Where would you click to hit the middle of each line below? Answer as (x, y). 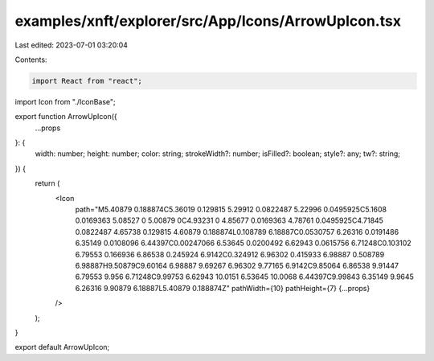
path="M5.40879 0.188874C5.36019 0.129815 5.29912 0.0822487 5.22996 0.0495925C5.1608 (231, 210)
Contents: (31, 59)
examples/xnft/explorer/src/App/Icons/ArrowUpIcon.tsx (208, 21)
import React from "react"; (87, 81)
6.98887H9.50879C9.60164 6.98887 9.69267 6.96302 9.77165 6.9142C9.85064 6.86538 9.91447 (237, 265)
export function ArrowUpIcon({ (66, 117)
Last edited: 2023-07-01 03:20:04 (72, 45)
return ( (47, 183)
